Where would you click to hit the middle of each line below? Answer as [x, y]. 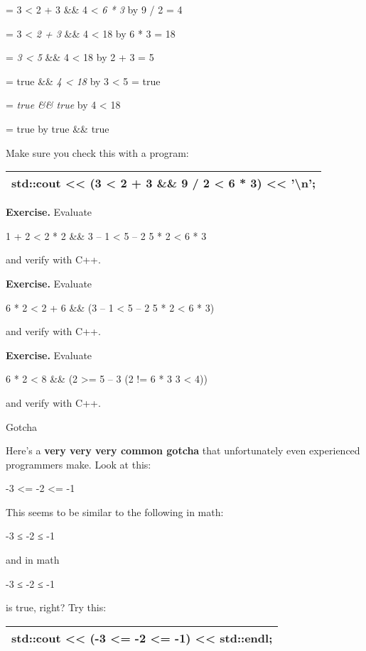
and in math [33, 560]
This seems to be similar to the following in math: [115, 511]
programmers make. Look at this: [79, 464]
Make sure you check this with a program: [97, 152]
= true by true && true [58, 128]
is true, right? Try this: [56, 607]
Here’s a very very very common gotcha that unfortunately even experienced [183, 450]
